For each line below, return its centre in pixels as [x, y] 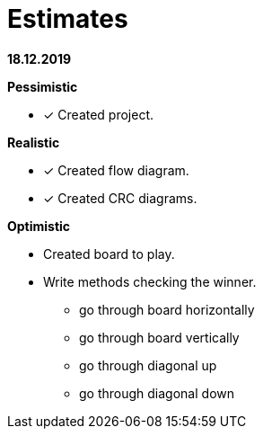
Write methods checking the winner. [150, 281]
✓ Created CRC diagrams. [120, 198]
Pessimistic [43, 86]
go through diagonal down [157, 393]
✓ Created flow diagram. [116, 170]
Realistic [34, 142]
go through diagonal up [148, 365]
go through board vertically [159, 337]
